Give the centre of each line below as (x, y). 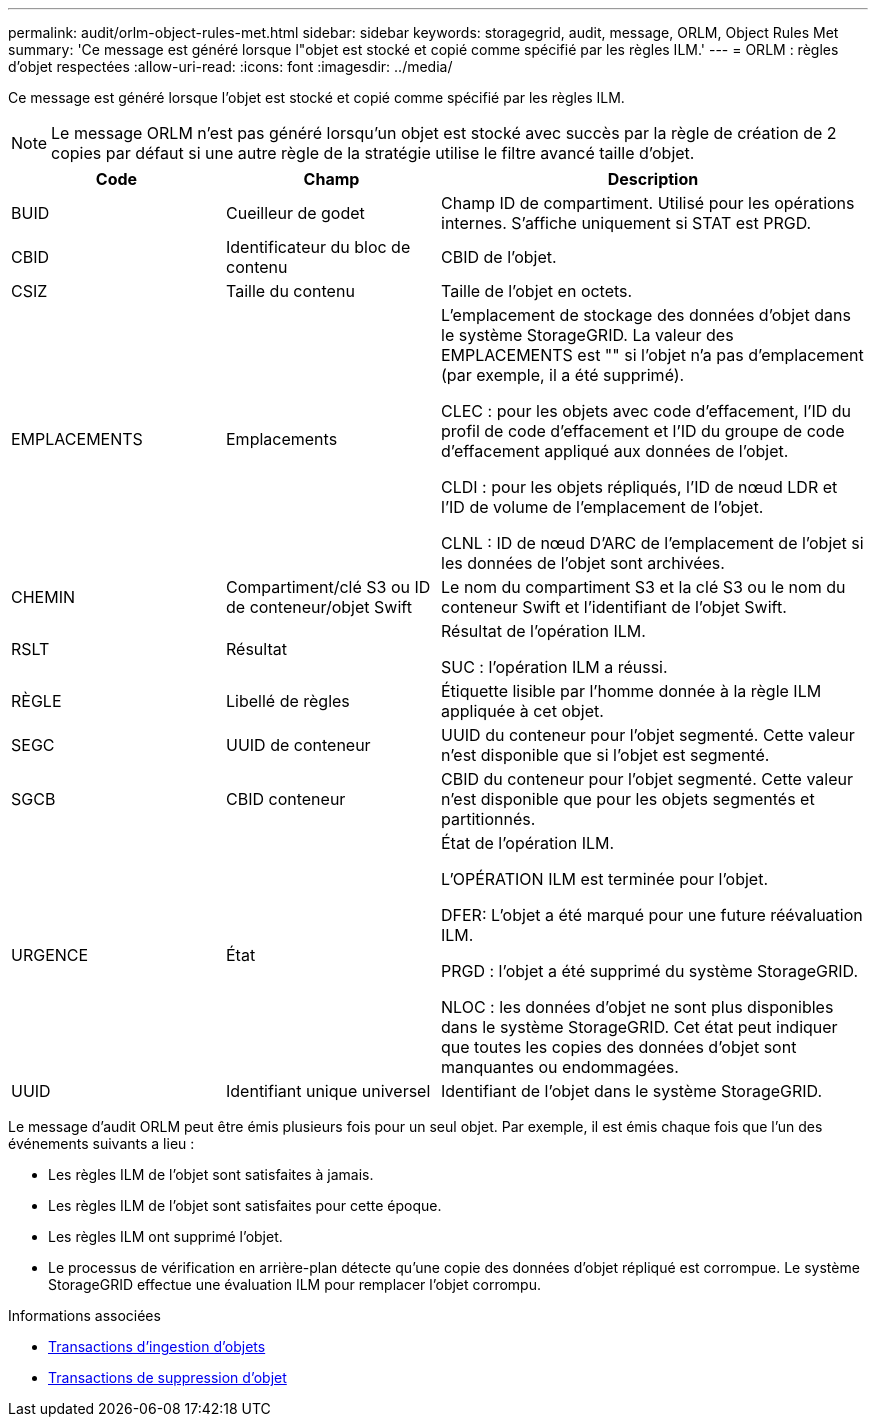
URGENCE (50, 955)
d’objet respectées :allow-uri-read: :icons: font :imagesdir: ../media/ (230, 66)
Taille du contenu (290, 291)
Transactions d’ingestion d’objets (157, 1346)
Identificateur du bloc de (318, 247)
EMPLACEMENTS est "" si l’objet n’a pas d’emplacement (652, 355)
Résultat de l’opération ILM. (543, 631)
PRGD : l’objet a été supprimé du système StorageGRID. (650, 971)
